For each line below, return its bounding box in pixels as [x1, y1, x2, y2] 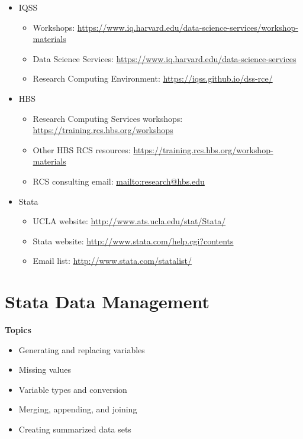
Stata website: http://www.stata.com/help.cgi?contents [33, 234, 234, 247]
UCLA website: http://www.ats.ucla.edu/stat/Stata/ [33, 215, 226, 227]
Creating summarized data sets [18, 423, 131, 435]
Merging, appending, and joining [18, 403, 137, 415]
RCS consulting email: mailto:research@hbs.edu [33, 175, 205, 187]
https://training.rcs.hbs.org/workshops [33, 124, 173, 136]
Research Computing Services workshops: [33, 112, 183, 124]
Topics [5, 324, 31, 336]
